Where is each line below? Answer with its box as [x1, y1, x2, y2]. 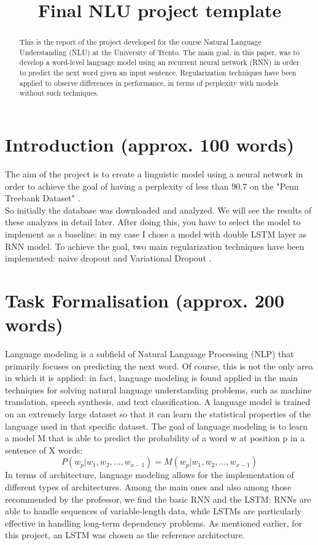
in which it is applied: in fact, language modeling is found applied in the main [5, 371, 298, 384]
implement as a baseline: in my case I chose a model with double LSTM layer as [5, 228, 307, 241]
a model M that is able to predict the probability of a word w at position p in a [5, 431, 305, 444]
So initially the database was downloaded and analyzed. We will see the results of [5, 203, 312, 216]
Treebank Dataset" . [5, 191, 80, 204]
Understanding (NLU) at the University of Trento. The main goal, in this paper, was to [19, 47, 300, 57]
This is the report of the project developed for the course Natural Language [19, 37, 262, 47]
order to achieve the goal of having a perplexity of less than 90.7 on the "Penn [5, 179, 299, 192]
